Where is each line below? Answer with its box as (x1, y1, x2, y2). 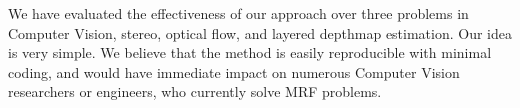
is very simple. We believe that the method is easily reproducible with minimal (8, 42, 492, 63)
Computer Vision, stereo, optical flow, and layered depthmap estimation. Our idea (8, 22, 513, 43)
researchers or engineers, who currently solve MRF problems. (8, 81, 382, 102)
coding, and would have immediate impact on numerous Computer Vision (8, 61, 460, 82)
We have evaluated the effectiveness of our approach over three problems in (8, 3, 469, 23)
